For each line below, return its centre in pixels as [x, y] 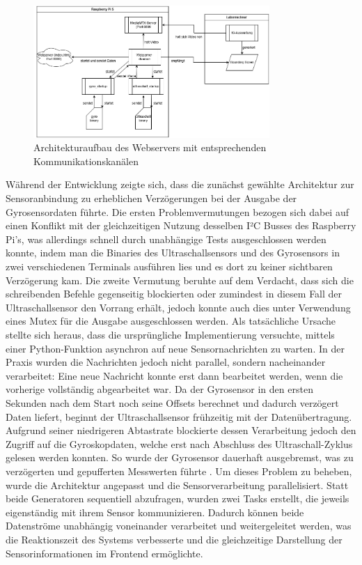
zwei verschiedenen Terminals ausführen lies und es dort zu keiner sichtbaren [169, 266]
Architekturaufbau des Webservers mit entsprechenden [150, 147]
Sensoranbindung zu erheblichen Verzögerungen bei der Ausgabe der [151, 198]
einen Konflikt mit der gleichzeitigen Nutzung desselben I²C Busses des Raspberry [181, 225]
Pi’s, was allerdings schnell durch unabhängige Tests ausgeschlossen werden [166, 239]
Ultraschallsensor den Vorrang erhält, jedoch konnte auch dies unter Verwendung [178, 307]
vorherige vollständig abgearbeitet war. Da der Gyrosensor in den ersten [159, 389]
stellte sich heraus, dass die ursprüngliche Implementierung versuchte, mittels [170, 335]
